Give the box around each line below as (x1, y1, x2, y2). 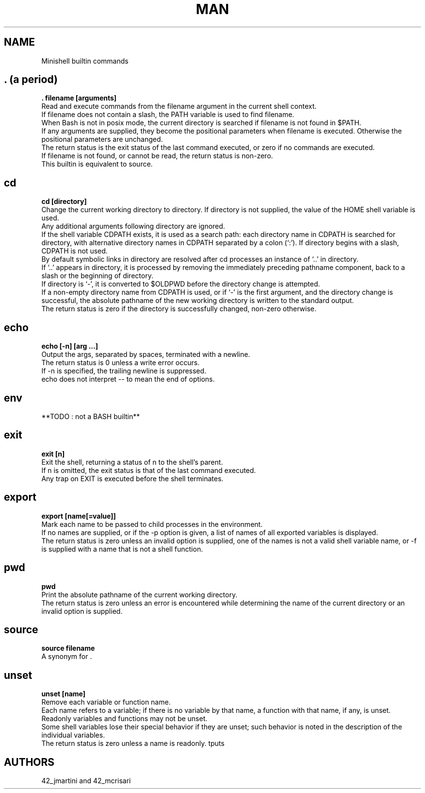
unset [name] (41, 690, 86, 698)
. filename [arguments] (41, 94, 117, 102)
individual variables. (41, 731, 105, 740)
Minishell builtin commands (41, 56, 129, 65)
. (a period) (4, 73, 58, 86)
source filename (41, 644, 95, 653)
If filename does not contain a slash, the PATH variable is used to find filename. (41, 110, 294, 119)
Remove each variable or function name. (41, 698, 171, 707)
